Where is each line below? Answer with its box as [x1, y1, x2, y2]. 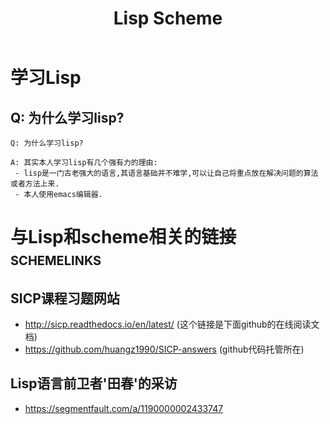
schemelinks [10, 248, 102, 271]
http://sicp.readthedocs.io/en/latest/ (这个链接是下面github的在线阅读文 [24, 318, 320, 330]
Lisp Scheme [113, 7, 223, 30]
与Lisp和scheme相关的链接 [10, 226, 237, 249]
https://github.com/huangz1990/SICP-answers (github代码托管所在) [24, 343, 305, 355]
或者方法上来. [10, 179, 60, 189]
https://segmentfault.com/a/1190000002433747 [24, 402, 224, 414]
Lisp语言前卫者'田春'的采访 [10, 375, 178, 392]
